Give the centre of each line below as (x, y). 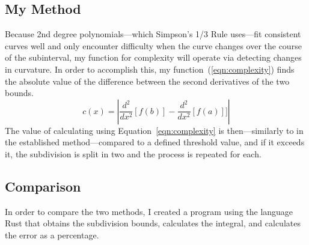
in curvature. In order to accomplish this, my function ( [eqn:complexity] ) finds (150, 69)
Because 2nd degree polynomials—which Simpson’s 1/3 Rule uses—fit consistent (153, 34)
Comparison (43, 186)
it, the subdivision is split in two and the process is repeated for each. (133, 153)
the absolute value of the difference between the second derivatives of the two (147, 81)
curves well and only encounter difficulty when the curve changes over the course (153, 45)
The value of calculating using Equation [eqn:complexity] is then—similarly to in (154, 130)
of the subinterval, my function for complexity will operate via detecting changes (153, 57)
